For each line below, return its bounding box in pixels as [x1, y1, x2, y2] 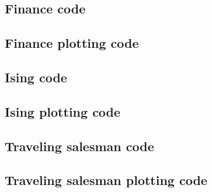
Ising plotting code [5, 102, 121, 120]
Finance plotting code [5, 34, 139, 52]
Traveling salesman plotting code [5, 171, 207, 189]
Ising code [5, 68, 67, 86]
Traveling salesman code [5, 137, 154, 155]
